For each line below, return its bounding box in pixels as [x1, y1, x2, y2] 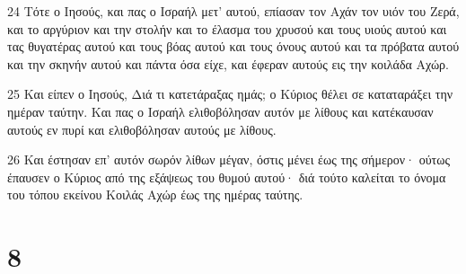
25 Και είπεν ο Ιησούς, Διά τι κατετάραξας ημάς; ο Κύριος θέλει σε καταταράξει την [7, 84, 453, 103]
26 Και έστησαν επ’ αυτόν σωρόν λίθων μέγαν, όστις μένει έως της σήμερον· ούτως [7, 150, 451, 169]
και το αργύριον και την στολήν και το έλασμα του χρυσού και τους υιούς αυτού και [7, 19, 447, 38]
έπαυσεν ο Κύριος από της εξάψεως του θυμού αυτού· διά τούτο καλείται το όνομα [7, 167, 446, 186]
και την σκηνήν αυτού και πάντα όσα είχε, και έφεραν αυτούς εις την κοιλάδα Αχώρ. [7, 54, 449, 73]
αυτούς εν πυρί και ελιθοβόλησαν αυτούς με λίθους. [7, 119, 277, 138]
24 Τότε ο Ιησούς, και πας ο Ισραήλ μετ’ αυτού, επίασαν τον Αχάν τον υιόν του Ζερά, [7, 2, 460, 20]
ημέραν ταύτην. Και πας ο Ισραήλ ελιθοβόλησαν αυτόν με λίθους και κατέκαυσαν [7, 102, 434, 120]
